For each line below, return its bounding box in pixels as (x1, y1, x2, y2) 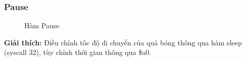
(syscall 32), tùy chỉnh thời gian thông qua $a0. (4, 47, 152, 57)
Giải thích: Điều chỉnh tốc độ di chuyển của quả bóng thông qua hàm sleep (4, 37, 242, 47)
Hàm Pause (24, 20, 60, 31)
